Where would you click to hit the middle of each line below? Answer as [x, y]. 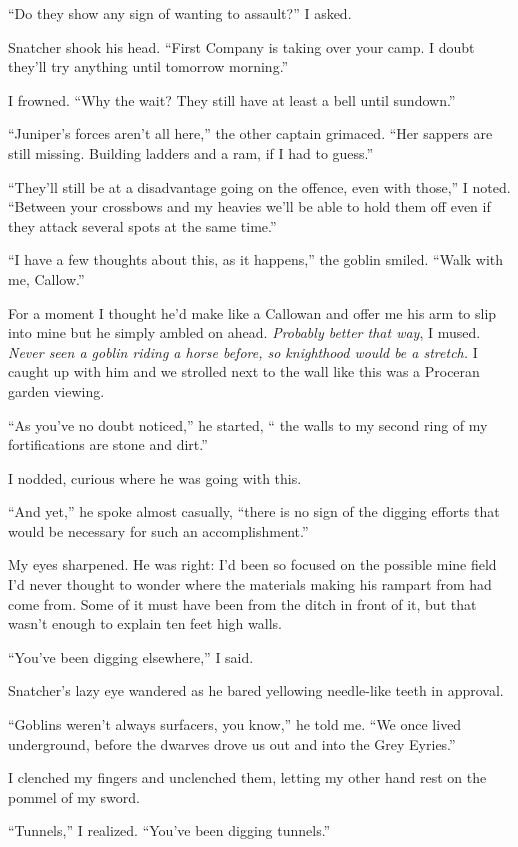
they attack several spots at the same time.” [142, 225]
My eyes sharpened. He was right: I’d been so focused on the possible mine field [252, 564]
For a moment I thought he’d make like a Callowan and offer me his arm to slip [252, 312]
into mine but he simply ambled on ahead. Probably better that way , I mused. [244, 332]
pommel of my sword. [74, 796]
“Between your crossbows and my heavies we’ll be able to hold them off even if [249, 206]
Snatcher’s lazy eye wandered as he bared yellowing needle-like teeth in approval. [256, 690]
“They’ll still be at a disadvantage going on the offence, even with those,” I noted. [259, 186]
